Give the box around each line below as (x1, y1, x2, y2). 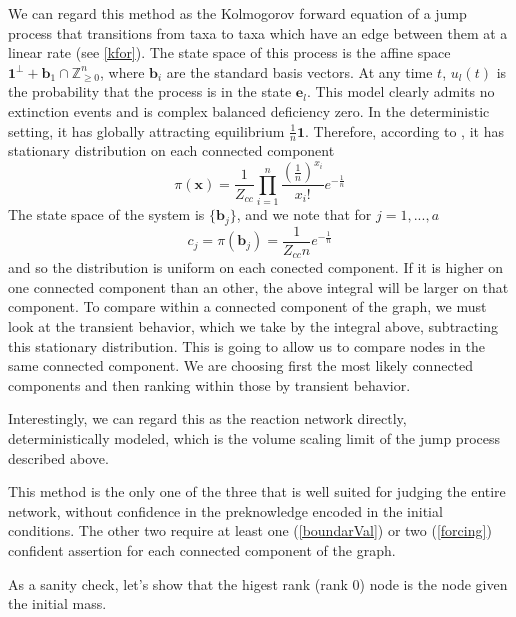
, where (99, 61, 145, 82)
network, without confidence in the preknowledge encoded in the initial (8, 500, 443, 521)
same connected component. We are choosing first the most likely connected (8, 355, 474, 376)
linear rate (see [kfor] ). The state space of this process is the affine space (8, 42, 451, 63)
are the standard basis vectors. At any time (166, 61, 433, 82)
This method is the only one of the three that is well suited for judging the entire (8, 481, 506, 502)
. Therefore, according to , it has (305, 120, 504, 141)
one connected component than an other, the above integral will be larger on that (8, 276, 509, 297)
